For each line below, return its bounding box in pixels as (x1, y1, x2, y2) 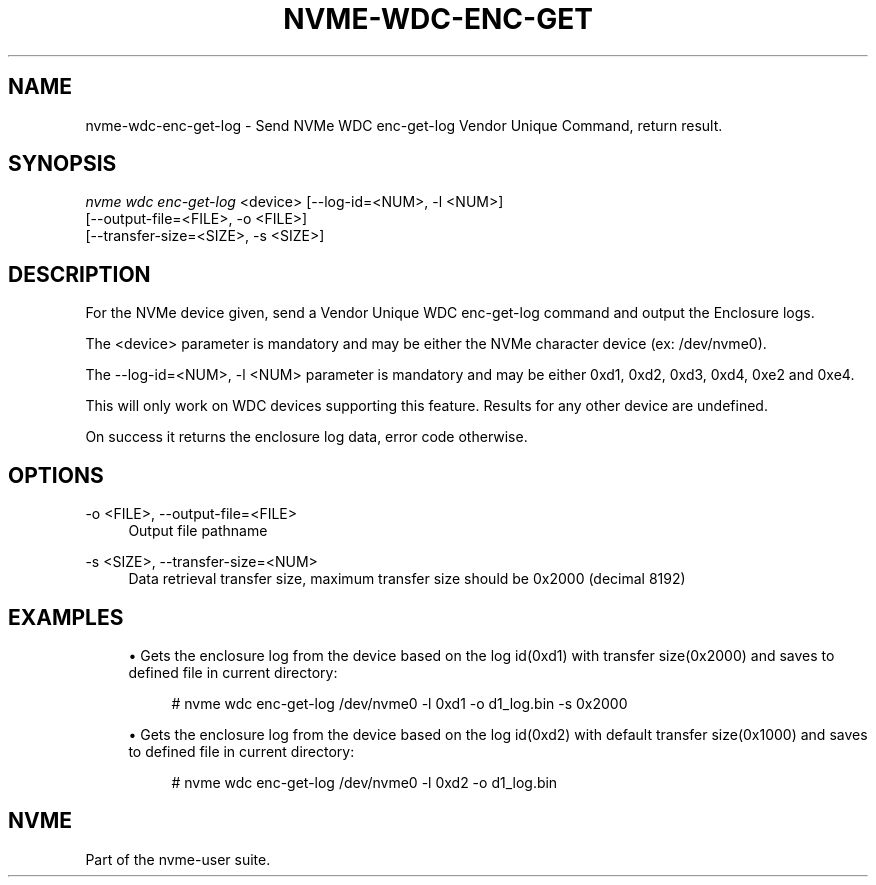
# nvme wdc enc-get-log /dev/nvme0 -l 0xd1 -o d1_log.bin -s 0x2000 (171, 694, 628, 712)
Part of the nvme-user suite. (85, 850, 271, 868)
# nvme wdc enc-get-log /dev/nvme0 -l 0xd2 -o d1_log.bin (171, 773, 558, 791)
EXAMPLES (8, 604, 124, 630)
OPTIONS (8, 462, 104, 488)
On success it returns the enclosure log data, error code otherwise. (85, 428, 528, 446)
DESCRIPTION (8, 261, 151, 287)
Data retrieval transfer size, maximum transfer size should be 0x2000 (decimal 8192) (128, 570, 686, 588)
